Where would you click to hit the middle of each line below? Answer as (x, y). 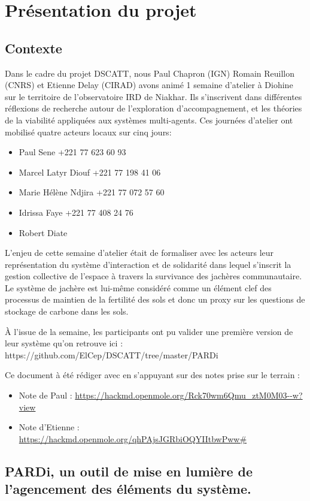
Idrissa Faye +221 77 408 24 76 (76, 212)
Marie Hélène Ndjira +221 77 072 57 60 (92, 192)
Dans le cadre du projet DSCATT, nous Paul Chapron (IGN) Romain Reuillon (150, 73)
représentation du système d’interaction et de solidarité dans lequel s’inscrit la (148, 264)
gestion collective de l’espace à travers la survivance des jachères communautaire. (154, 276)
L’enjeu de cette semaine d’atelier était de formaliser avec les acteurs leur (139, 253)
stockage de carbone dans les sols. (67, 311)
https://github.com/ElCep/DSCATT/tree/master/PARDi (112, 354)
